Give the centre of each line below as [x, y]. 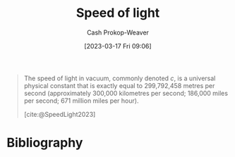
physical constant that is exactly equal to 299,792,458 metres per [119, 85]
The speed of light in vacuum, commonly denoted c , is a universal [120, 78]
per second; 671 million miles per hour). [81, 101]
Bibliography [45, 143]
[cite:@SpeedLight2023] [60, 114]
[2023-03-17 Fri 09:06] [118, 46]
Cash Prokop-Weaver [118, 32]
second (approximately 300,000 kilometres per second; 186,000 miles [126, 93]
